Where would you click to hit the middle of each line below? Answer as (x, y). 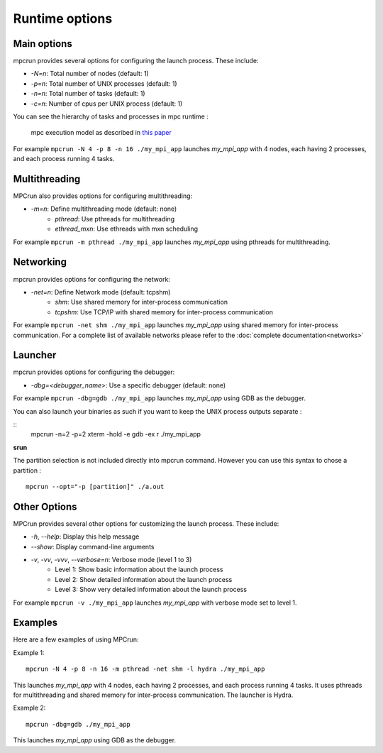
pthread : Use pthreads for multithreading (115, 219)
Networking (40, 262)
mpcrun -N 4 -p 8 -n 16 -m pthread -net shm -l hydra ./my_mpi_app (145, 669)
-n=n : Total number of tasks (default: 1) (88, 94)
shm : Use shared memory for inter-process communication (141, 302)
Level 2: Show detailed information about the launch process (144, 579)
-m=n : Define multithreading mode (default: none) (104, 209)
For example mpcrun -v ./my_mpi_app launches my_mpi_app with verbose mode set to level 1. (155, 603)
